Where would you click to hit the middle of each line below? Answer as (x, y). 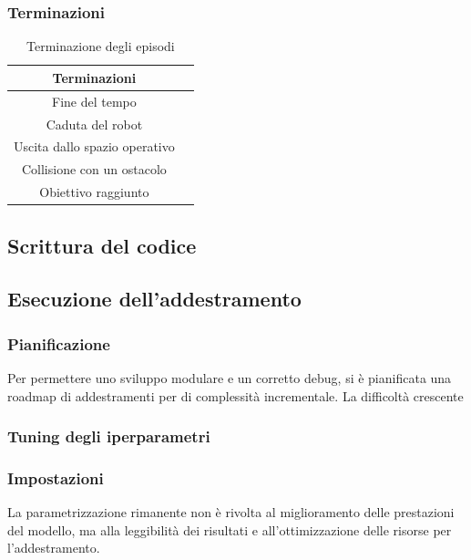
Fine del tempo (94, 101)
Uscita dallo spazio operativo (94, 146)
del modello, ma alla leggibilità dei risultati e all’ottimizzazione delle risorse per (230, 529)
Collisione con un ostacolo (94, 169)
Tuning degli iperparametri (109, 436)
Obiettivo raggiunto (94, 192)
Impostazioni (56, 477)
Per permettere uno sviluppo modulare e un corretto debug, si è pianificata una (230, 377)
